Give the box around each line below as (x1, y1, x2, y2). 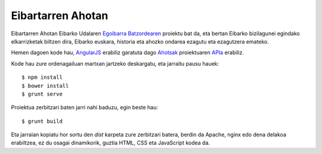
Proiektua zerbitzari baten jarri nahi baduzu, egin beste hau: (11, 104, 158, 111)
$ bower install (21, 82, 69, 89)
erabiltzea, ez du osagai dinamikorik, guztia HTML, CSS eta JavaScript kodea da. (11, 139, 210, 146)
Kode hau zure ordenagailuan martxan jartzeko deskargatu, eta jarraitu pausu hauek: (11, 60, 219, 67)
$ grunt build (21, 118, 63, 125)
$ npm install (21, 74, 63, 81)
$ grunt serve (21, 90, 63, 97)
